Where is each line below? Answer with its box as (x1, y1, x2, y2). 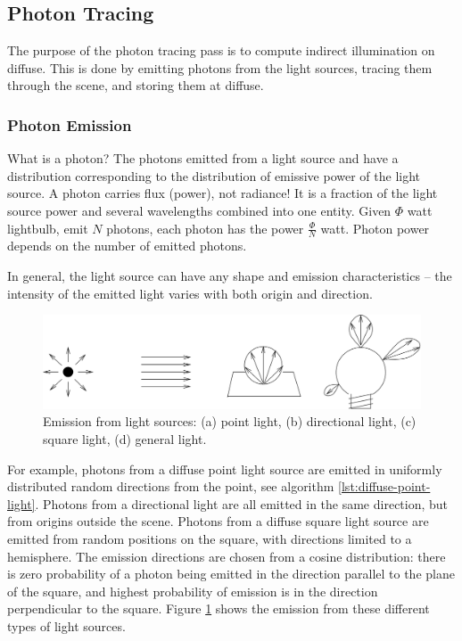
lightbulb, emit (7, 218, 88, 237)
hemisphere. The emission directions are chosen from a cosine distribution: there (7, 546, 446, 565)
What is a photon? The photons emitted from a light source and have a (7, 149, 399, 168)
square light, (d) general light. (43, 429, 207, 448)
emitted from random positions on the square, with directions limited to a (7, 529, 412, 547)
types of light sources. (7, 616, 126, 635)
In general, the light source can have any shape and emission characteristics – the (7, 267, 452, 284)
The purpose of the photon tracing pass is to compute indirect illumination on (7, 41, 435, 60)
